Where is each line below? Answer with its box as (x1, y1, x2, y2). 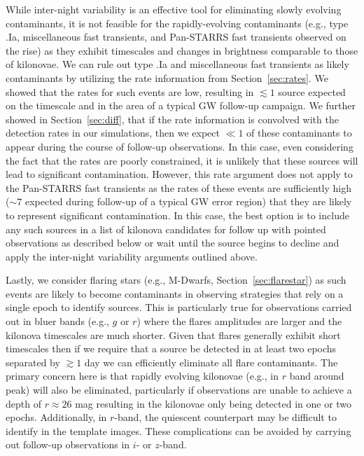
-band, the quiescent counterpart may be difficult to (114, 410, 337, 424)
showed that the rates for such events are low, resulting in (6, 84, 254, 99)
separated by (6, 354, 60, 369)
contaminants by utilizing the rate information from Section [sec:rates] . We (6, 70, 328, 85)
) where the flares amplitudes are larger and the (136, 314, 342, 329)
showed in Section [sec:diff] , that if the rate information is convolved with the (6, 111, 339, 126)
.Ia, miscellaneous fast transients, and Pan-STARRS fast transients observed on (6, 29, 346, 44)
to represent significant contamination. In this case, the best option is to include (6, 207, 349, 222)
